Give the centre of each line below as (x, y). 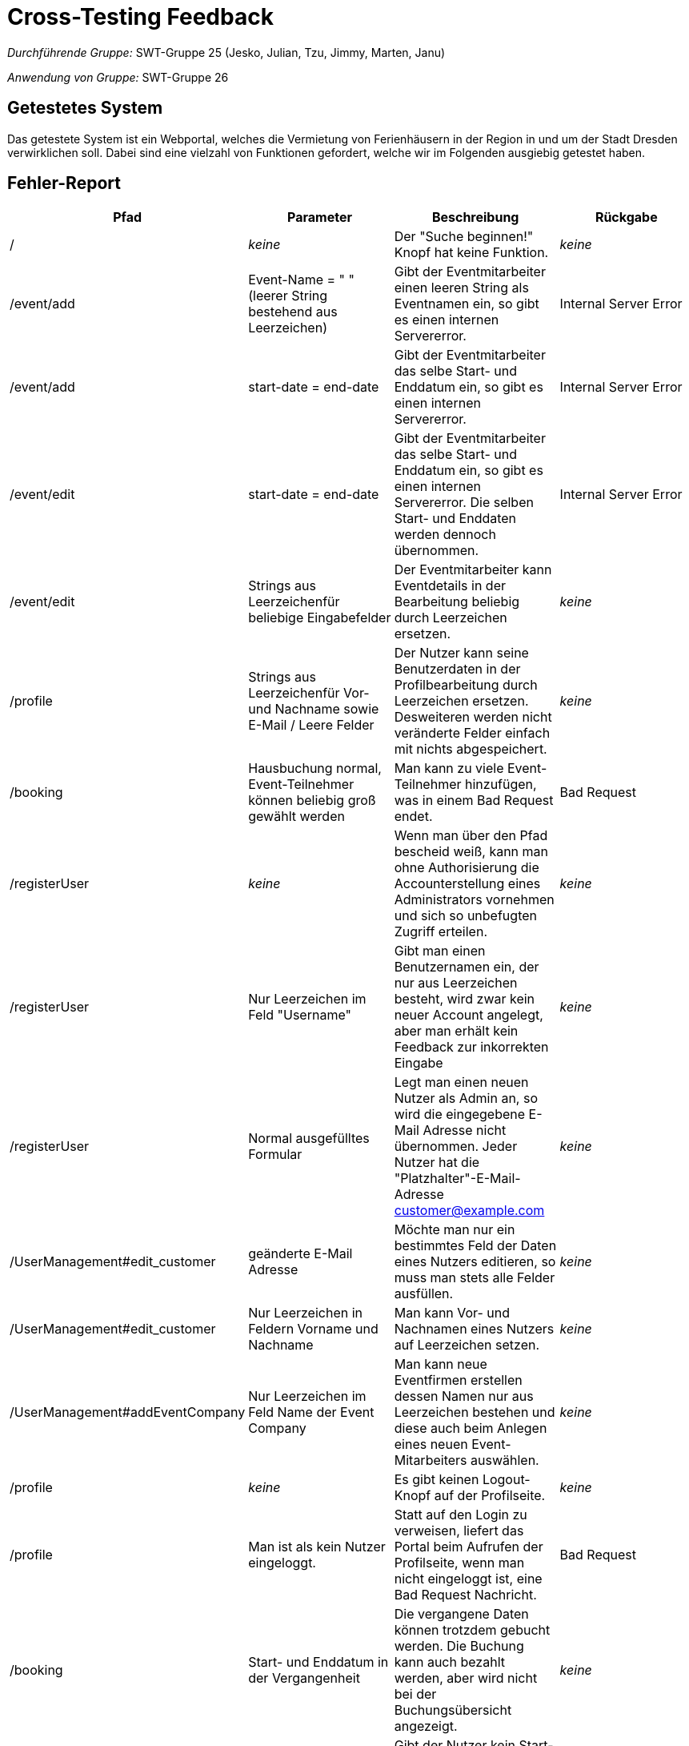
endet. (413, 817)
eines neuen (431, 1444)
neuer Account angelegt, (469, 1015)
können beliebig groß (312, 801)
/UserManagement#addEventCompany (128, 1412)
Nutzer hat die (437, 1163)
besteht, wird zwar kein (465, 999)
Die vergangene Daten (461, 1614)
